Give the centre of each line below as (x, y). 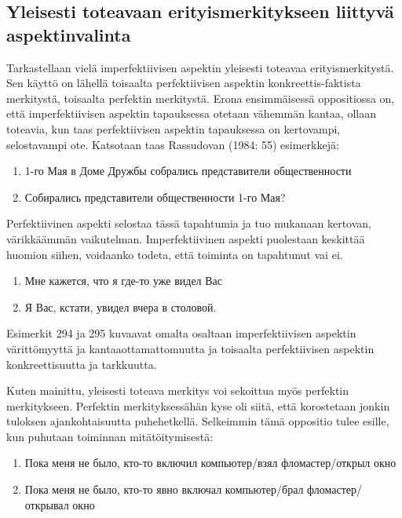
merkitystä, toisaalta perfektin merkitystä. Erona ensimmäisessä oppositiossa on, (201, 98)
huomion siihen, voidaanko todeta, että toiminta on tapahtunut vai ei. (175, 254)
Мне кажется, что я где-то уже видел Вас (124, 281)
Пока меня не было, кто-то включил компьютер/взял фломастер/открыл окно (210, 463)
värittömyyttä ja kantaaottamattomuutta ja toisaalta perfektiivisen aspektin (190, 348)
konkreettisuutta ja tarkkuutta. (82, 364)
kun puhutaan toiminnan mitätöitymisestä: (110, 436)
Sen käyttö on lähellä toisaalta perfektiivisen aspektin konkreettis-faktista (184, 83)
